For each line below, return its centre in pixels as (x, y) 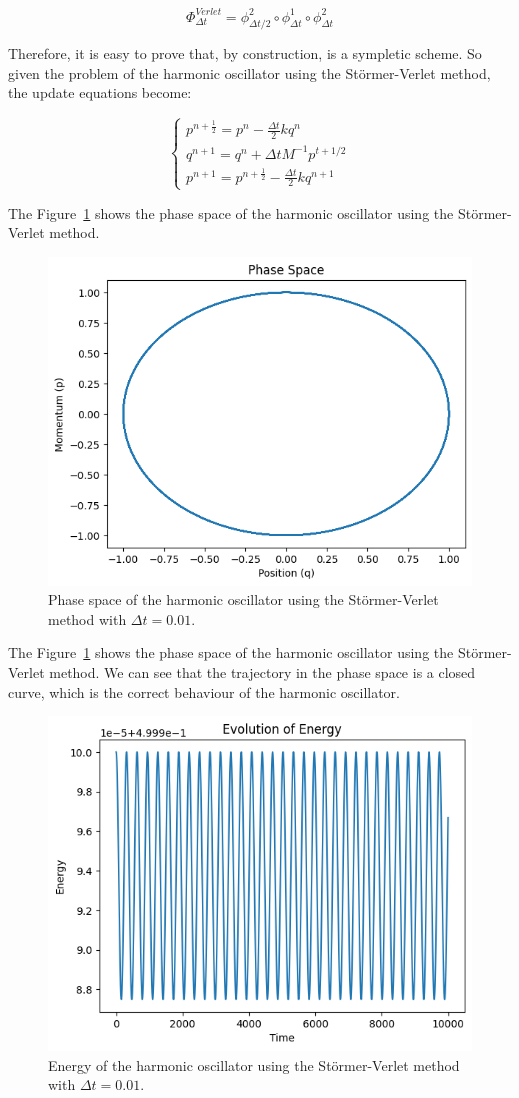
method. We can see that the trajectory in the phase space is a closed (262, 671)
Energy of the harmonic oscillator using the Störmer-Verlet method (254, 1064)
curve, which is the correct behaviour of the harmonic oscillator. (204, 691)
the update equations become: (100, 92)
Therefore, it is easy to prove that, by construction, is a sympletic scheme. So (245, 53)
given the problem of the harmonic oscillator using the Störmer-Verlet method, (249, 72)
